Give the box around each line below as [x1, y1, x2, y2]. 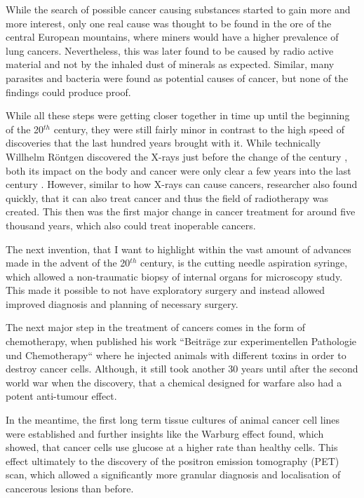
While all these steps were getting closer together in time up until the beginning [6, 108, 350, 123]
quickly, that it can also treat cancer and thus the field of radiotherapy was [6, 190, 329, 205]
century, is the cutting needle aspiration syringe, [140, 255, 348, 270]
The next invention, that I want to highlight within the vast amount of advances [6, 241, 351, 256]
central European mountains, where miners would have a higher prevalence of [6, 29, 339, 44]
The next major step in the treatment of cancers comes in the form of [6, 320, 305, 335]
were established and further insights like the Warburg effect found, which [6, 426, 324, 440]
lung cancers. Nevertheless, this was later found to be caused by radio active [6, 43, 334, 58]
